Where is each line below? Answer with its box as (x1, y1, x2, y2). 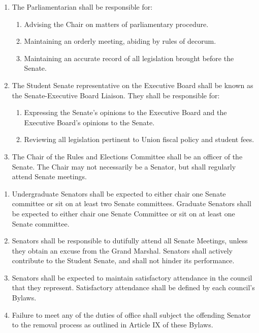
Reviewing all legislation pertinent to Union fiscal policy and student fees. (24, 134, 254, 145)
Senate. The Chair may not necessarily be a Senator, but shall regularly (12, 161, 236, 172)
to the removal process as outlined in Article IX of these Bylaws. (12, 319, 213, 330)
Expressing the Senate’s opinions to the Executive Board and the (24, 107, 227, 118)
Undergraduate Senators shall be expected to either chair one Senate (12, 188, 226, 199)
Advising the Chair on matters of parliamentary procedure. (24, 18, 209, 29)
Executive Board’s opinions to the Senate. (24, 117, 155, 127)
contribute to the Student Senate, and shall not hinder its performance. (12, 255, 235, 266)
